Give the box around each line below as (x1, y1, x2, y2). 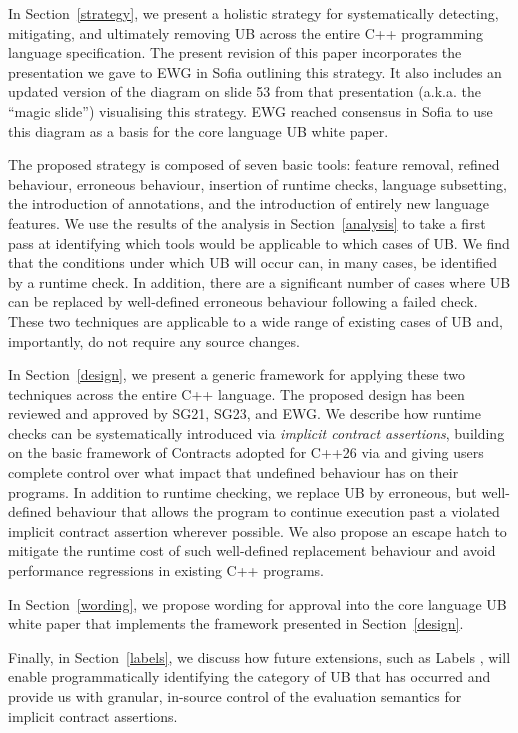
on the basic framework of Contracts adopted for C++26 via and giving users (8, 442, 484, 463)
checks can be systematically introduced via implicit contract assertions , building (8, 422, 505, 443)
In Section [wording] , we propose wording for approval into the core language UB (8, 593, 507, 614)
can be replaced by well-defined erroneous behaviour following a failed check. (8, 291, 478, 312)
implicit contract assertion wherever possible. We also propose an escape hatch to (8, 520, 507, 541)
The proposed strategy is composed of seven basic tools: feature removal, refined (8, 154, 500, 175)
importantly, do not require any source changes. (8, 330, 300, 351)
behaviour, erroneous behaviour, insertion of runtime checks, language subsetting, (8, 173, 507, 194)
